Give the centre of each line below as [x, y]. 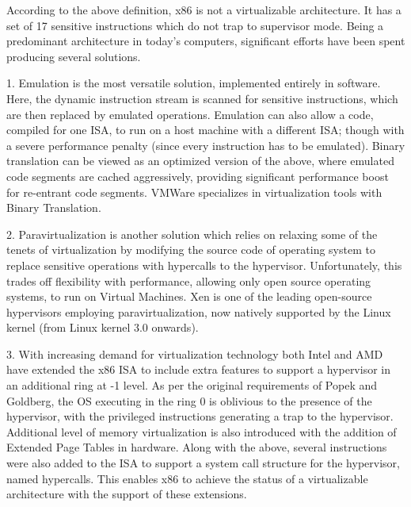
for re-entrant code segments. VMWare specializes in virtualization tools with [194, 192]
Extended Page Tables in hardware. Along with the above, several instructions [197, 447]
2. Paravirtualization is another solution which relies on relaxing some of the [192, 234]
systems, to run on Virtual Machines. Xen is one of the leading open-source [189, 296]
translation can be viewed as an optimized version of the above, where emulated [200, 161]
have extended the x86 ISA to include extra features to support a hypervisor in [199, 369]
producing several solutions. [74, 56]
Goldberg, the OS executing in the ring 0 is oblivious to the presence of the [189, 400]
